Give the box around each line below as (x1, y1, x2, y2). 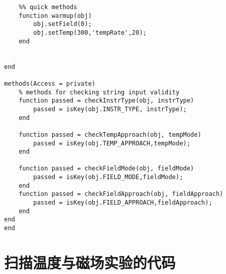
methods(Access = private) (4, 80, 95, 87)
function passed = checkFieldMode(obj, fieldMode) (18, 165, 194, 172)
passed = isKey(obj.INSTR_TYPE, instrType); (33, 105, 187, 113)
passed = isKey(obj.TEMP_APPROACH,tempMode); (33, 139, 191, 147)
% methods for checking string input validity (18, 88, 180, 96)
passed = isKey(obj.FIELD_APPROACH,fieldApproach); (33, 199, 213, 207)
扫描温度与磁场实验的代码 (4, 252, 176, 272)
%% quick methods (18, 4, 78, 11)
